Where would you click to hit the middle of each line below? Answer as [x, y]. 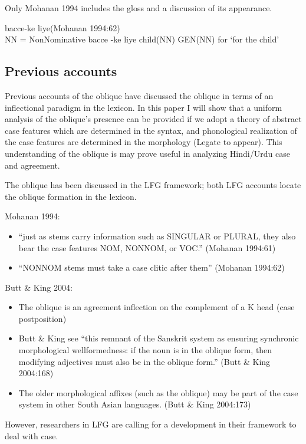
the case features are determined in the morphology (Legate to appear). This [144, 142]
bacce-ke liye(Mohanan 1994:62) [62, 27]
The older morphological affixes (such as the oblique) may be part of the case [158, 392]
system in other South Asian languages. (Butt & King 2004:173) [135, 404]
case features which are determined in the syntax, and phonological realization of [151, 130]
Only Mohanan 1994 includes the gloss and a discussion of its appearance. [139, 8]
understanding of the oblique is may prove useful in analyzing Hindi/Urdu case [147, 153]
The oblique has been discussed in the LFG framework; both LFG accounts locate [153, 185]
